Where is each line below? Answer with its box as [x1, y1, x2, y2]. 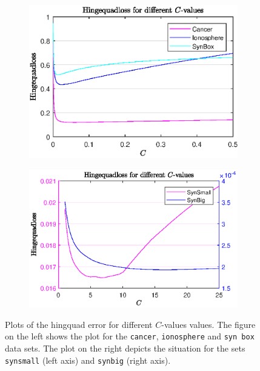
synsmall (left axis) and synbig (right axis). [5, 353, 171, 366]
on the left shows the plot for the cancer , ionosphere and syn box [5, 330, 255, 342]
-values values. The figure [161, 318, 256, 330]
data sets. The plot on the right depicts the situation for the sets [5, 341, 245, 354]
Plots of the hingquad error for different [5, 318, 153, 330]
